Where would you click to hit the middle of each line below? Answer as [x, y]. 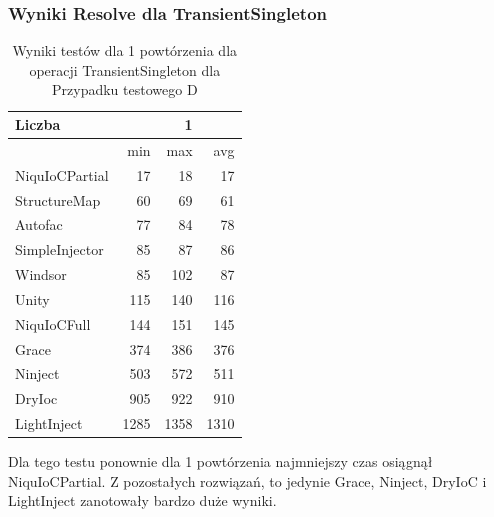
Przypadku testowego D [125, 89]
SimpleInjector [59, 249]
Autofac [39, 224]
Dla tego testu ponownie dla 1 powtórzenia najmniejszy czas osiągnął [220, 461]
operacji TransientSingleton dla [125, 69]
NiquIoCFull [53, 323]
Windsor [41, 274]
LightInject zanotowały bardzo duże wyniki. [142, 500]
